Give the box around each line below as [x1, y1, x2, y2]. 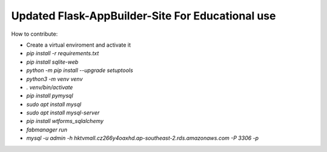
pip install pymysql [26, 92, 73, 99]
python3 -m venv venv [26, 75, 83, 82]
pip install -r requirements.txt [26, 50, 99, 57]
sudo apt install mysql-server [26, 109, 100, 116]
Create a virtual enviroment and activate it [26, 41, 131, 48]
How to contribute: [11, 30, 58, 38]
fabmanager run [26, 126, 68, 133]
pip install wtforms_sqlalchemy [26, 117, 104, 125]
